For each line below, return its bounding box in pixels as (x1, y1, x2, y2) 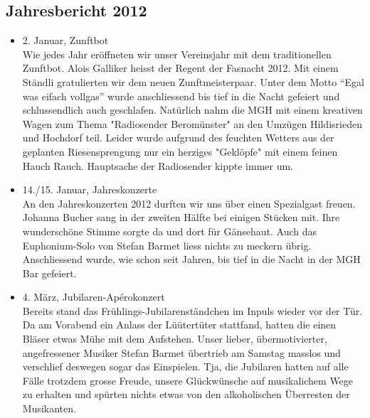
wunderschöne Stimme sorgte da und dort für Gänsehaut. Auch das (22, 223, 317, 238)
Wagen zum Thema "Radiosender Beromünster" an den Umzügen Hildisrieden (22, 116, 362, 131)
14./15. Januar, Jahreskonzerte (22, 182, 157, 197)
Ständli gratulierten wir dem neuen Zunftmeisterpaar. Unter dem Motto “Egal (22, 74, 364, 89)
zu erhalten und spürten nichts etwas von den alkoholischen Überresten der (22, 387, 350, 402)
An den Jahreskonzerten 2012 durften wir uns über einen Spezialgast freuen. (22, 195, 356, 210)
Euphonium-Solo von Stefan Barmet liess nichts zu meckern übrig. (22, 237, 312, 252)
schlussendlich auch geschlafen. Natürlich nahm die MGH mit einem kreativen (22, 102, 363, 117)
